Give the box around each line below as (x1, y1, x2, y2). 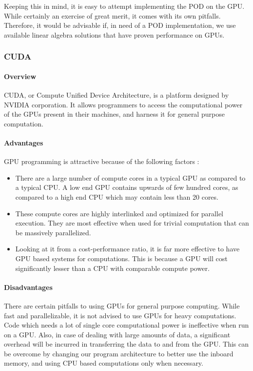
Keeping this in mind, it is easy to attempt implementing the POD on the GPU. (4, 1, 245, 11)
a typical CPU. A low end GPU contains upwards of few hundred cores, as (15, 182, 238, 192)
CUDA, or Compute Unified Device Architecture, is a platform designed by (4, 90, 229, 100)
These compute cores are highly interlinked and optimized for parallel (15, 208, 223, 218)
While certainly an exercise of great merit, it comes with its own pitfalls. (4, 10, 221, 21)
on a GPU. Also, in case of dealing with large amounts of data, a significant (4, 329, 231, 339)
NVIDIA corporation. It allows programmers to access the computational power (4, 99, 243, 109)
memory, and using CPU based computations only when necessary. (4, 358, 203, 368)
